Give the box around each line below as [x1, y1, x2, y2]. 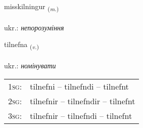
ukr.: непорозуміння [4, 22, 64, 32]
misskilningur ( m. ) [4, 1, 59, 13]
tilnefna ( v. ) [4, 39, 39, 51]
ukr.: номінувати [4, 60, 56, 71]
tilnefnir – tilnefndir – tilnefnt [30, 95, 135, 107]
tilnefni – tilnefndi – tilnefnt [30, 80, 129, 92]
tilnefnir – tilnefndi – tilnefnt [30, 109, 132, 121]
